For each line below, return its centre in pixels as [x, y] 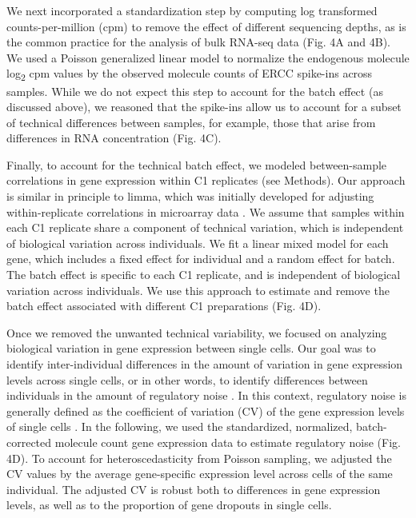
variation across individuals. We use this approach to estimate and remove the [198, 290]
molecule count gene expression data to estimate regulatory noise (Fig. [228, 442]
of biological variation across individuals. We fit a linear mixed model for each [198, 243]
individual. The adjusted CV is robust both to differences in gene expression [194, 489]
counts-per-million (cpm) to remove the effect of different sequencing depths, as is [206, 26]
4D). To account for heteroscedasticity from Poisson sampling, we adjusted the [199, 458]
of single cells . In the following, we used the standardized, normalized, [180, 426]
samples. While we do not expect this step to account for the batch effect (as [195, 91]
